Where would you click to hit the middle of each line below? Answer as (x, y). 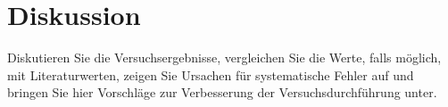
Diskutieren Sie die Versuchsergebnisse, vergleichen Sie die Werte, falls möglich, (224, 58)
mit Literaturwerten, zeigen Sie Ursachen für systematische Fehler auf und (211, 74)
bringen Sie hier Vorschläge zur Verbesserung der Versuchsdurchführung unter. (222, 92)
